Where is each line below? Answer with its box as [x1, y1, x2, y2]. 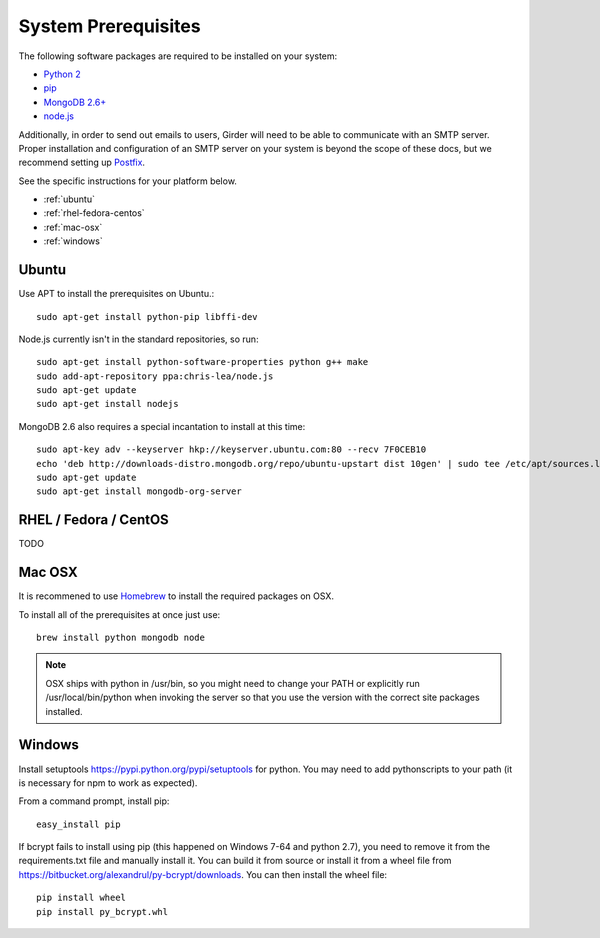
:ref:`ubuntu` [43, 193, 95, 205]
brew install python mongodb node [36, 632, 205, 644]
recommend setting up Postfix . [18, 156, 145, 169]
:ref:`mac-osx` [43, 221, 103, 233]
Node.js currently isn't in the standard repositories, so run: [18, 333, 259, 345]
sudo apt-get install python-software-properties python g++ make [36, 356, 369, 368]
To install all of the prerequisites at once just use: [18, 608, 221, 620]
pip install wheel [36, 892, 127, 904]
